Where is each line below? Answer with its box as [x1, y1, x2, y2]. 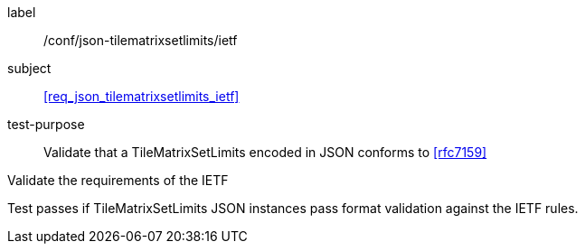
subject [7, 60, 52, 76]
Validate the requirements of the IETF [7, 172, 229, 188]
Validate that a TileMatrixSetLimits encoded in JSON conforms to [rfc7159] [43, 144, 487, 160]
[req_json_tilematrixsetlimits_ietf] [43, 88, 240, 104]
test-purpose [7, 116, 85, 132]
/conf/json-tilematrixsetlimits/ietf [43, 33, 238, 48]
